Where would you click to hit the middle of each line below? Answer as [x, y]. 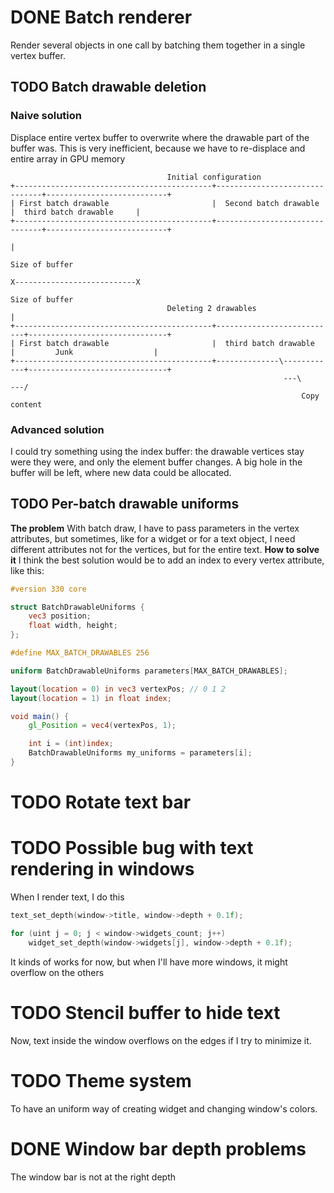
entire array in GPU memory [68, 158]
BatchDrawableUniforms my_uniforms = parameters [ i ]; [140, 753]
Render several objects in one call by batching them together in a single [158, 45]
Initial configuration [214, 177]
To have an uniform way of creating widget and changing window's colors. [164, 1108]
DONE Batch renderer [101, 17]
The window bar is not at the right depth [93, 1177]
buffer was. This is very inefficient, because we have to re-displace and [158, 148]
